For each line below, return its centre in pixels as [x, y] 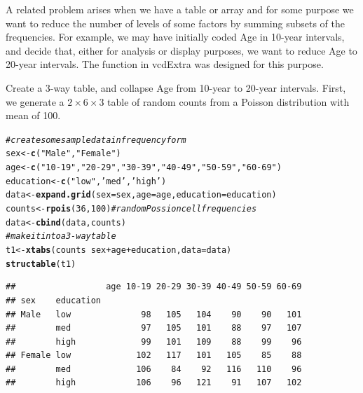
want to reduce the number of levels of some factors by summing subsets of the [175, 23]
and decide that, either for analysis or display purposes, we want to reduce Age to [181, 50]
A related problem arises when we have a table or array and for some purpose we [180, 9]
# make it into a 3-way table [61, 236]
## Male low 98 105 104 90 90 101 [154, 314]
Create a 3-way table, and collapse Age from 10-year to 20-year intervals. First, [176, 87]
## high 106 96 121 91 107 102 [154, 383]
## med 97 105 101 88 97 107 [154, 328]
